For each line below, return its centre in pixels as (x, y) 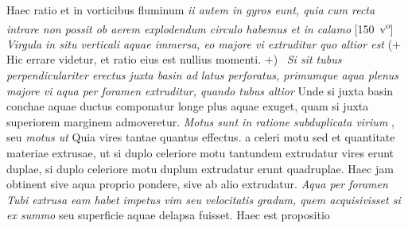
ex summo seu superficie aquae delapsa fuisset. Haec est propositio (168, 215)
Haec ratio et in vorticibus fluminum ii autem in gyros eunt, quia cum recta (191, 10)
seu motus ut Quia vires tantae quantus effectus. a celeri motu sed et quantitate (201, 137)
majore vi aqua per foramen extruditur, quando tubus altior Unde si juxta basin (200, 90)
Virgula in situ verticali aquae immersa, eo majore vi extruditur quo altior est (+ (204, 43)
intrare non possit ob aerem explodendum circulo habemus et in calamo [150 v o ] (200, 27)
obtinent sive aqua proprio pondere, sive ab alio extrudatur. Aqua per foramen (197, 184)
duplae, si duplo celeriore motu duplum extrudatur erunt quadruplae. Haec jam (200, 168)
